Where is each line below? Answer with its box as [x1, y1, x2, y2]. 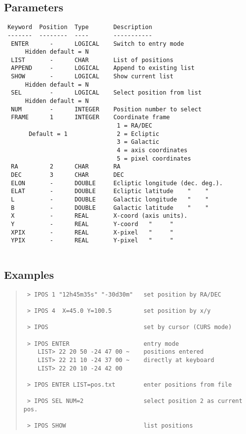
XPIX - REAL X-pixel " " [11, 229, 174, 236]
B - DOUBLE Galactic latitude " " [11, 204, 209, 211]
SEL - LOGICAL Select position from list [11, 89, 202, 97]
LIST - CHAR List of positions [11, 56, 174, 64]
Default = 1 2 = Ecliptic [29, 130, 159, 137]
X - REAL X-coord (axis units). [11, 212, 188, 220]
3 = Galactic [117, 138, 159, 146]
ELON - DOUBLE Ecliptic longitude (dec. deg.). [11, 179, 223, 187]
